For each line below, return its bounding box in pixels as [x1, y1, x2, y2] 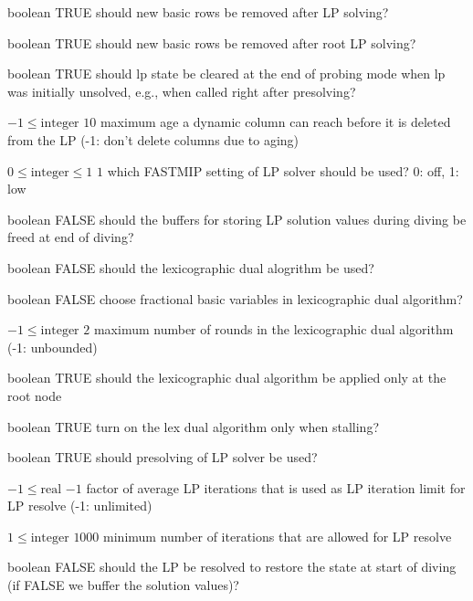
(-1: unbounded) [7, 337, 98, 356]
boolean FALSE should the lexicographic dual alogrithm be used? [7, 258, 374, 277]
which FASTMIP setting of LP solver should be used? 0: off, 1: [107, 161, 459, 180]
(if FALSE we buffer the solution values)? [7, 575, 239, 595]
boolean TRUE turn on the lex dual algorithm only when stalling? [7, 416, 380, 436]
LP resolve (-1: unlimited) [7, 496, 152, 515]
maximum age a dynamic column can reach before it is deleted [100, 112, 451, 132]
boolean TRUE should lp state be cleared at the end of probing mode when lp [7, 64, 446, 83]
